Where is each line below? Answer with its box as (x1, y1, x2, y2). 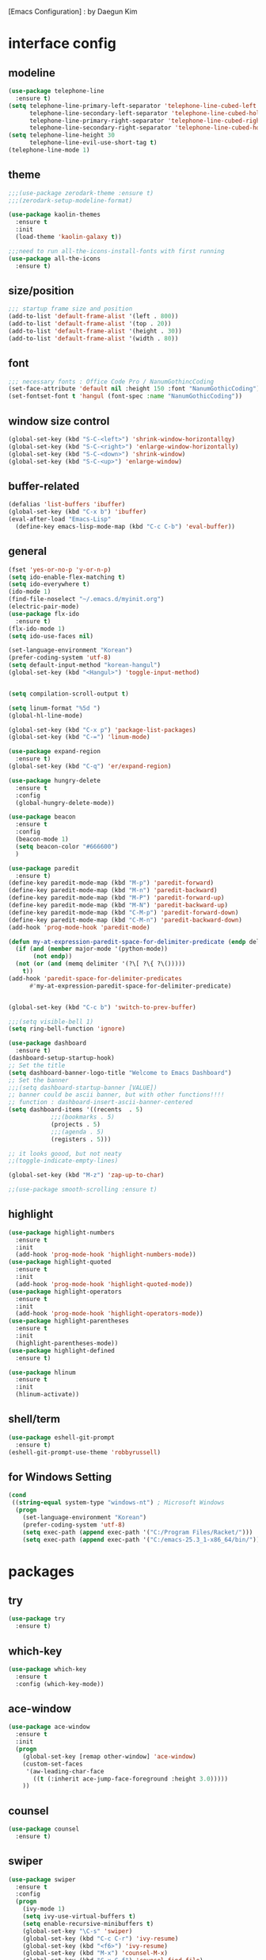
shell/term (8, 1412, 61, 1426)
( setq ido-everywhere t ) (8, 580, 90, 588)
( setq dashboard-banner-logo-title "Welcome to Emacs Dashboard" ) (8, 1069, 232, 1076)
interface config (8, 35, 116, 52)
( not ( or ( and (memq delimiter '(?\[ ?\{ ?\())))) (15, 960, 186, 968)
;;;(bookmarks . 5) (50, 1113, 115, 1121)
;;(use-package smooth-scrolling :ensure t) (8, 1186, 158, 1194)
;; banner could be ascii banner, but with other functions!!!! (8, 1091, 225, 1099)
